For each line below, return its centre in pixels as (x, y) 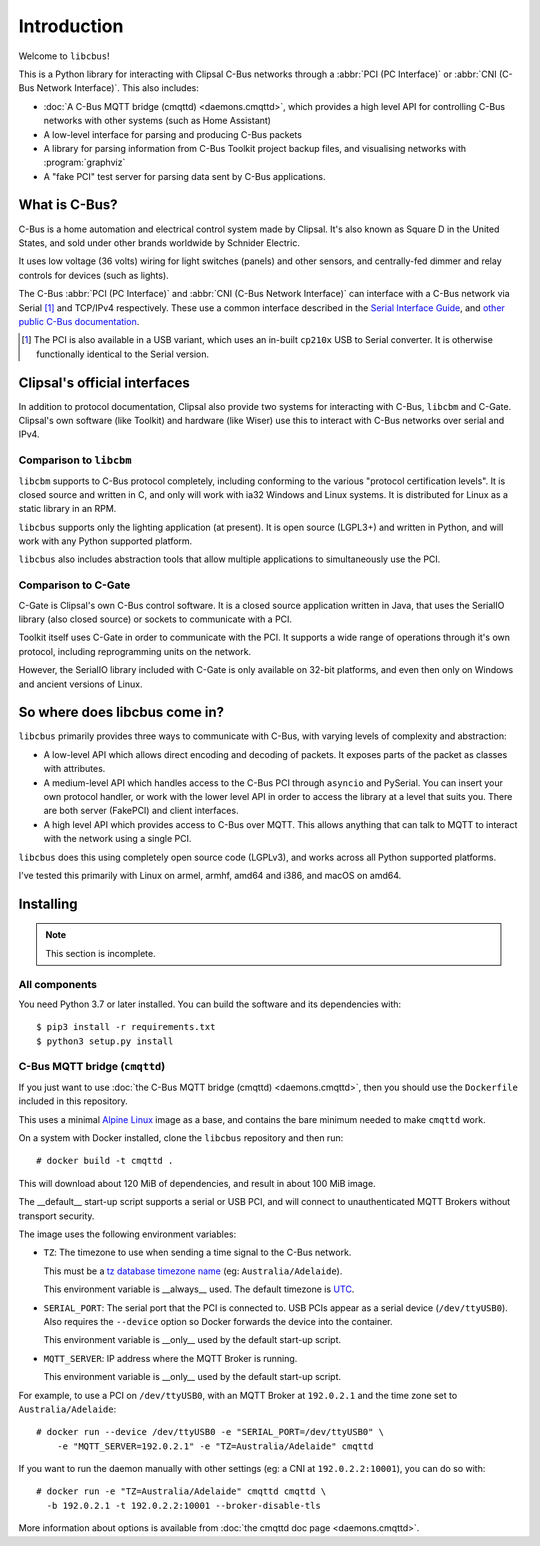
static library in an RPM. (67, 509)
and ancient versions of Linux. (80, 684)
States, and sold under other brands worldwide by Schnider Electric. (159, 242)
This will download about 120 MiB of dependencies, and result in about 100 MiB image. (197, 1183)
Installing (48, 903)
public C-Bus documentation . (79, 321)
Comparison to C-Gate (74, 585)
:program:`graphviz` (84, 162)
